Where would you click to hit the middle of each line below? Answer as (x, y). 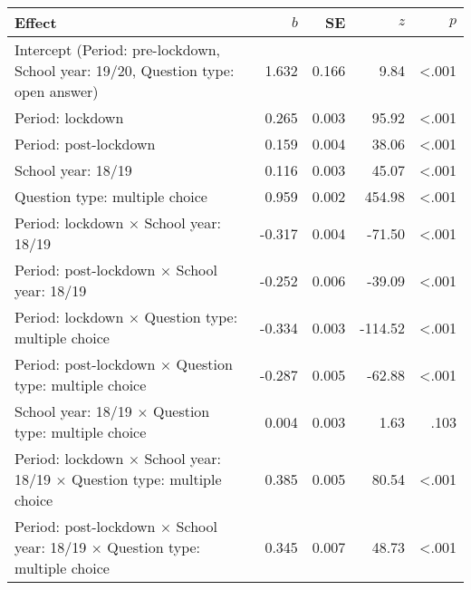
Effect (36, 22)
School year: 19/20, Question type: (125, 70)
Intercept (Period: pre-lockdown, (118, 49)
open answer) (57, 91)
